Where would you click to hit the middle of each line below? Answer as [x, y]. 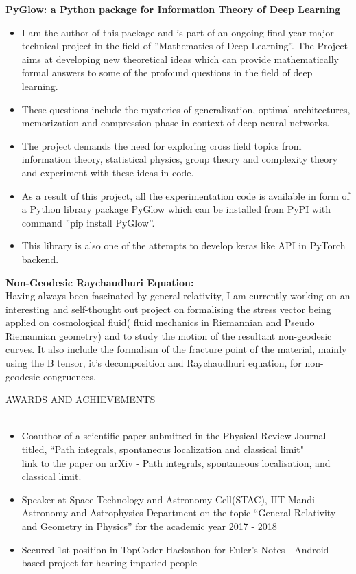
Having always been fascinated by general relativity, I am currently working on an [178, 296]
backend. [40, 259]
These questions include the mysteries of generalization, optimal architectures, [186, 109]
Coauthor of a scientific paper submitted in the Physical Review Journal [174, 436]
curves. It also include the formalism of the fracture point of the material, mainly [176, 349]
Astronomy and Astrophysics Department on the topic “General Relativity [179, 513]
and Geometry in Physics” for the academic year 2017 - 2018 [149, 526]
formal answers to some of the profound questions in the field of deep [167, 72]
